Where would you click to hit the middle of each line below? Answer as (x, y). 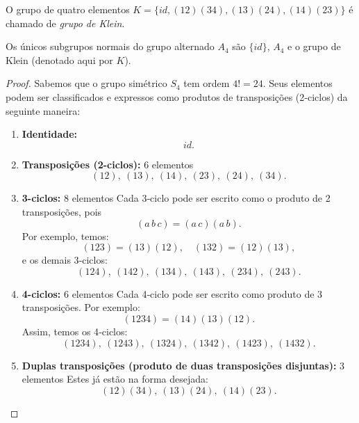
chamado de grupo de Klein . (65, 23)
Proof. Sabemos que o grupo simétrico (86, 83)
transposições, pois (62, 211)
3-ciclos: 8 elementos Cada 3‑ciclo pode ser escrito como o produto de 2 (176, 198)
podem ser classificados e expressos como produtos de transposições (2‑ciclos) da (177, 96)
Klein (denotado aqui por (59, 59)
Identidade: (50, 134)
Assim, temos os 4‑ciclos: (75, 331)
